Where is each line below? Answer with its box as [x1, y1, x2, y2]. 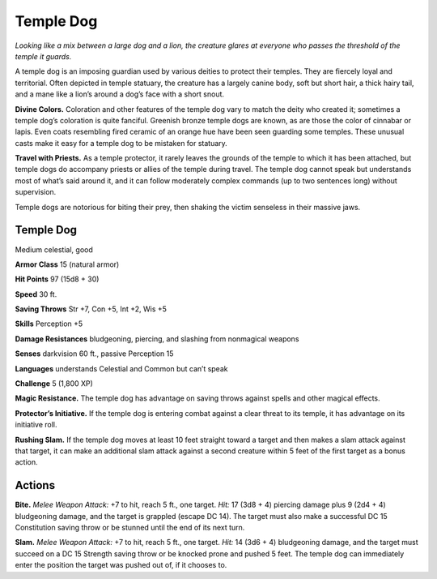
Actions [15, 478, 56, 492]
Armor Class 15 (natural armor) [15, 259, 120, 269]
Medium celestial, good [15, 244, 93, 255]
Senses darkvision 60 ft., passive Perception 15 [15, 349, 174, 358]
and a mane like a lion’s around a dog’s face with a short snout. [15, 89, 225, 99]
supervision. [15, 187, 57, 197]
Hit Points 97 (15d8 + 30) [15, 274, 100, 284]
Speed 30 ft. [15, 289, 57, 299]
